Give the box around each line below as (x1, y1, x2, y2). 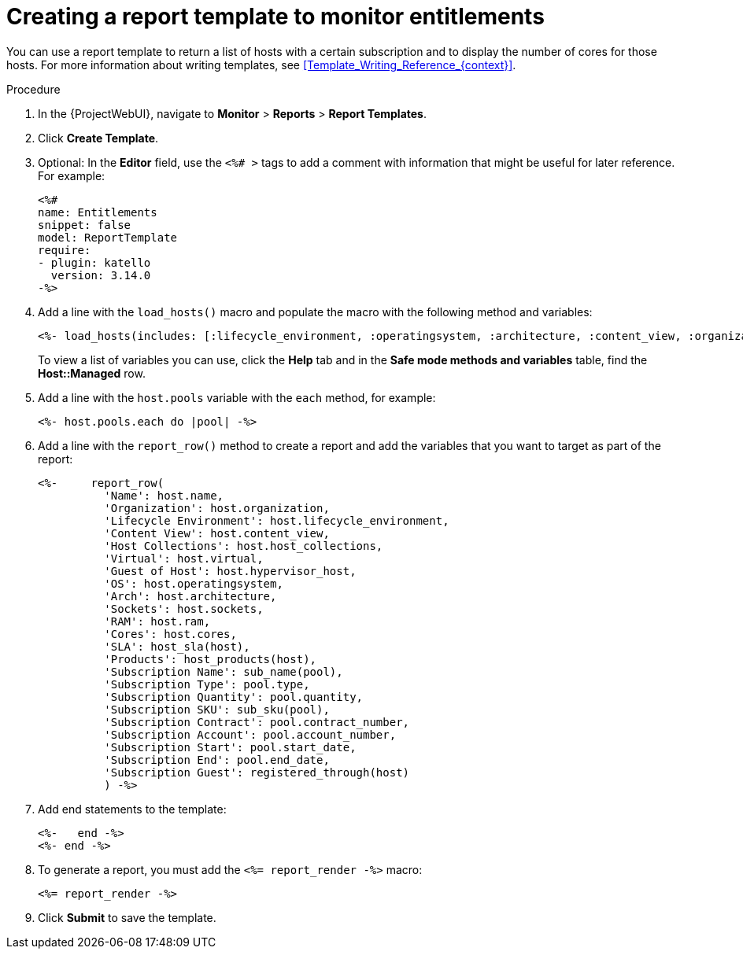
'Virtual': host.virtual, (104, 551, 264, 565)
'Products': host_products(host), (104, 652, 317, 666)
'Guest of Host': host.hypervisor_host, (104, 564, 357, 577)
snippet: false (38, 218, 131, 231)
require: (38, 243, 91, 256)
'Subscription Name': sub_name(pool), (104, 665, 343, 678)
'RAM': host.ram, (104, 614, 211, 628)
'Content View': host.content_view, (104, 526, 330, 540)
